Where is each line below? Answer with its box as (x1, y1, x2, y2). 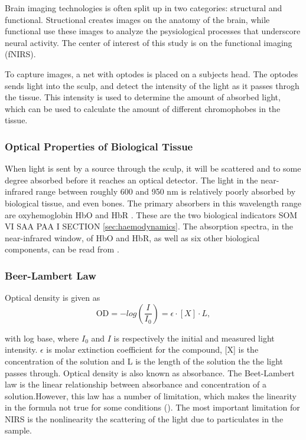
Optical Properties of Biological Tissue (5, 139, 193, 153)
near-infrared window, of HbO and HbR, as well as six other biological (5, 231, 260, 244)
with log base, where (5, 331, 79, 344)
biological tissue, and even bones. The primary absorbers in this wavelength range (5, 196, 301, 209)
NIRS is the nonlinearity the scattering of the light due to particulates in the (5, 412, 284, 425)
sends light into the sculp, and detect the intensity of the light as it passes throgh (5, 79, 300, 91)
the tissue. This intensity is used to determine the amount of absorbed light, (5, 91, 281, 103)
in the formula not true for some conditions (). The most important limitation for (5, 401, 300, 413)
